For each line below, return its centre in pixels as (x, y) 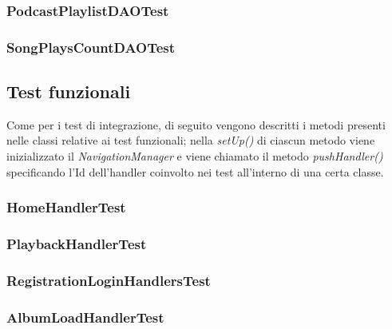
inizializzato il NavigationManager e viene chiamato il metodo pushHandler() (195, 156)
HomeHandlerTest (66, 207)
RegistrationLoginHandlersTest (109, 280)
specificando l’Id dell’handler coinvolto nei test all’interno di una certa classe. (195, 171)
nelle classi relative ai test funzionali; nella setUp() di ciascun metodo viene (191, 140)
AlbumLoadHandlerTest (85, 317)
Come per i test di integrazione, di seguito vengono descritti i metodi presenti (196, 124)
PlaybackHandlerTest (77, 244)
